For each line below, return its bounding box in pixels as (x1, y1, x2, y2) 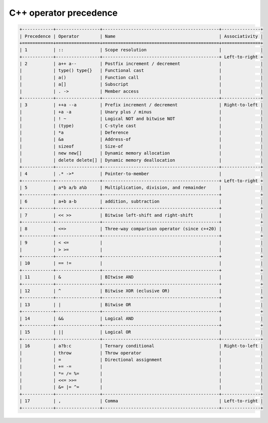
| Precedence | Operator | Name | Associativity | (19, 33, 263, 39)
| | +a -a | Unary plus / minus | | (19, 109, 263, 115)
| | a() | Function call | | (19, 74, 263, 80)
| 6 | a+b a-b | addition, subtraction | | (19, 198, 263, 204)
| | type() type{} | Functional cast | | (19, 68, 263, 73)
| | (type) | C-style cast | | (19, 123, 263, 128)
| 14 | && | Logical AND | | (19, 315, 263, 321)
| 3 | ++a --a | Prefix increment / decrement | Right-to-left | (19, 102, 263, 108)
